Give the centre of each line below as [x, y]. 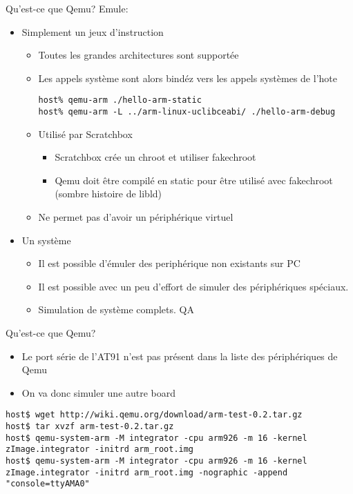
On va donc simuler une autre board [99, 392]
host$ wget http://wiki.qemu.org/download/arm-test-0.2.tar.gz [154, 415]
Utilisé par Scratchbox [85, 134]
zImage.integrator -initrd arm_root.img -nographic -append [147, 472]
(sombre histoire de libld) [108, 194]
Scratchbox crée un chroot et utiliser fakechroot [155, 157]
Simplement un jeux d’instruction [93, 31]
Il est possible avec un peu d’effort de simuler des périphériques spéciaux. [193, 286]
